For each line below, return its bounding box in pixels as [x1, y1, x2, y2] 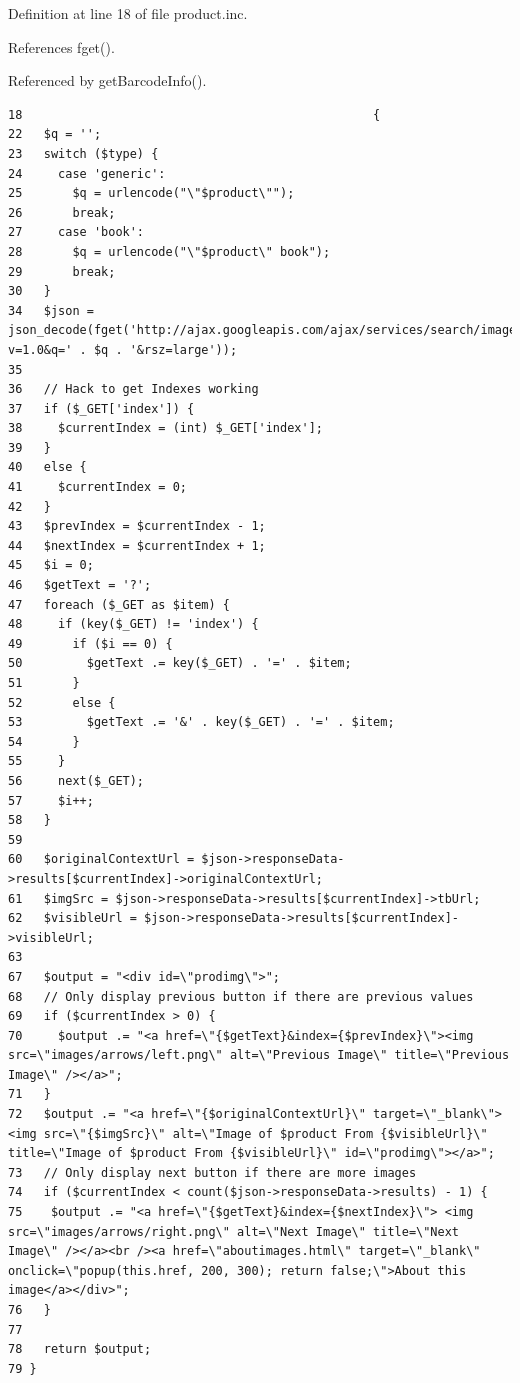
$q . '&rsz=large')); [93, 342, 238, 357]
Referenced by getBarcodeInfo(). [8, 70, 207, 91]
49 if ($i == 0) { [8, 636, 173, 651]
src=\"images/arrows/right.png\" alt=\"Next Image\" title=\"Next [8, 1224, 460, 1239]
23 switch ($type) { [8, 146, 159, 161]
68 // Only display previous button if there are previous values [8, 989, 474, 1004]
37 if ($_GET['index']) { [8, 401, 195, 416]
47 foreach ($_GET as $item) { [8, 597, 230, 612]
